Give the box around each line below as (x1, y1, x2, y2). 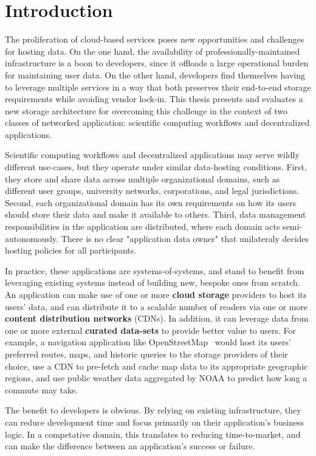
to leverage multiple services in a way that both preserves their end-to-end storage (5, 80, 311, 93)
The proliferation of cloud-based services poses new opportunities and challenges (5, 33, 304, 46)
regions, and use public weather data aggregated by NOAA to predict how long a (5, 371, 307, 384)
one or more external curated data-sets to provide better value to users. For (5, 323, 297, 336)
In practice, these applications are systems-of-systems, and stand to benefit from (5, 264, 304, 277)
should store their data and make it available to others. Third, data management (5, 208, 306, 221)
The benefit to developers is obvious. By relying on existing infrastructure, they (5, 404, 301, 416)
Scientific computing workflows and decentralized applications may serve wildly (5, 148, 300, 161)
